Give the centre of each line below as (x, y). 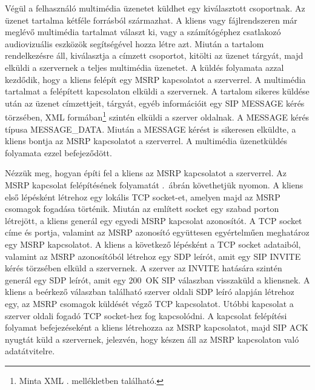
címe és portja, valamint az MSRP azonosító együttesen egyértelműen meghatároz (157, 232)
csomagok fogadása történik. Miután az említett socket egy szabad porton (142, 209)
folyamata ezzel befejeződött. (58, 152)
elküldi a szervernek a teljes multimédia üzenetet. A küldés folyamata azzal (144, 67)
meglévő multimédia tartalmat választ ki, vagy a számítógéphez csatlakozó (143, 32)
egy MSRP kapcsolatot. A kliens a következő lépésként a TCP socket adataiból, (153, 244)
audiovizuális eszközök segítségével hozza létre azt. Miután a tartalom (134, 43)
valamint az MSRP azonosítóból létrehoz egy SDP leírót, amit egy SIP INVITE (153, 256)
